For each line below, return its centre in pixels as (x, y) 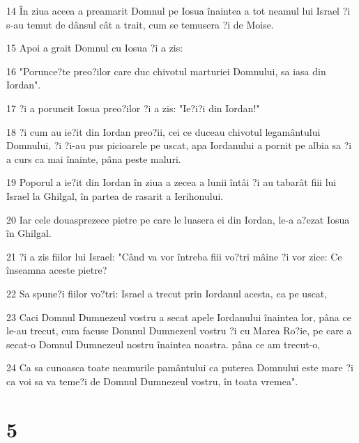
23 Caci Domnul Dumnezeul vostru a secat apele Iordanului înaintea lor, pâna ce (179, 317)
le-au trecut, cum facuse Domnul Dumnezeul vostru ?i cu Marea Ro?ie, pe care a (179, 331)
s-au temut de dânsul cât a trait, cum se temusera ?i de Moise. (140, 24)
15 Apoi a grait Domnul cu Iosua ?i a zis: (95, 48)
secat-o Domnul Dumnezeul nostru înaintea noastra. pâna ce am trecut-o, (163, 344)
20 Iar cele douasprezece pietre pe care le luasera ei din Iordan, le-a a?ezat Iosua (178, 219)
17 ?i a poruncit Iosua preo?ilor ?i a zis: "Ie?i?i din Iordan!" (133, 108)
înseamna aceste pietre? (57, 270)
